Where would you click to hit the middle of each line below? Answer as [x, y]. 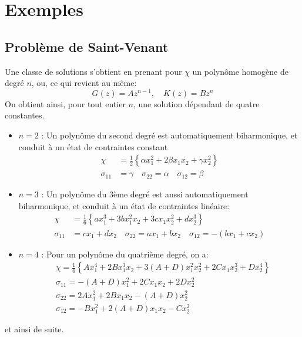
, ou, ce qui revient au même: [84, 83]
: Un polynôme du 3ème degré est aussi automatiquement [145, 194]
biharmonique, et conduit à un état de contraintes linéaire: [124, 205]
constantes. [25, 115]
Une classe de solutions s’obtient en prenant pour [93, 71]
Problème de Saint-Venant [87, 46]
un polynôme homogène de [240, 71]
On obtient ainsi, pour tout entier [65, 103]
